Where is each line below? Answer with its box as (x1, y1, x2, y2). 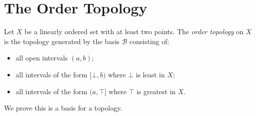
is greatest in (136, 86, 176, 96)
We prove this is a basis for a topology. (4, 103, 122, 113)
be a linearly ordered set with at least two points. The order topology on (24, 26, 244, 37)
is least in (135, 69, 165, 79)
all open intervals (15, 53, 68, 63)
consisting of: (129, 36, 169, 46)
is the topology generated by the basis (4, 36, 120, 46)
